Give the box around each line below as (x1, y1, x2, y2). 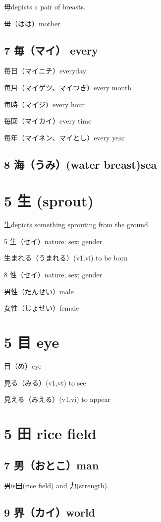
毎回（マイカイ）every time (4, 116, 92, 126)
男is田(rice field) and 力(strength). (4, 480, 109, 491)
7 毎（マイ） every (4, 42, 99, 58)
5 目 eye (4, 332, 59, 352)
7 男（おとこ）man (4, 457, 99, 472)
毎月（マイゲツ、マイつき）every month (4, 82, 132, 92)
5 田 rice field (4, 423, 97, 443)
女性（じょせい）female (4, 303, 79, 313)
